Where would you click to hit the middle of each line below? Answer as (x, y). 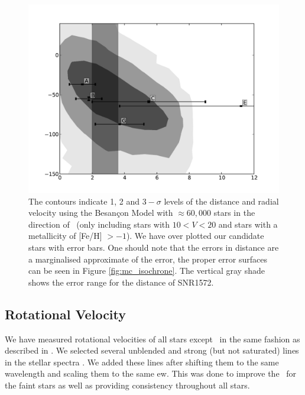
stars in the (234, 213)
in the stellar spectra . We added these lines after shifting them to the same (142, 362)
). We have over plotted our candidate (195, 236)
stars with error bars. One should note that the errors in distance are (154, 247)
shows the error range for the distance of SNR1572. (121, 282)
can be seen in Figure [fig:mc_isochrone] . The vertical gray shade (147, 271)
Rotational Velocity (66, 314)
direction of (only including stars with (99, 224)
